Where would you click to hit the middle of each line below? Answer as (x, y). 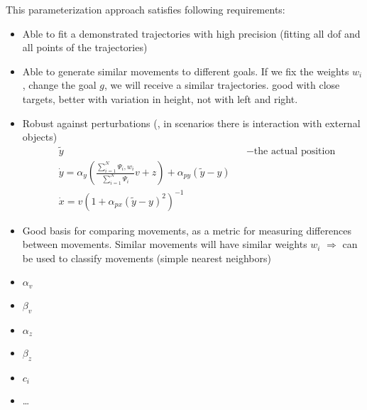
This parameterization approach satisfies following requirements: (146, 9)
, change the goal (59, 85)
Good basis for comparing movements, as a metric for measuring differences (187, 230)
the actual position (295, 151)
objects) (40, 137)
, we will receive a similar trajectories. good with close (222, 85)
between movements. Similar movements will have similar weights (165, 244)
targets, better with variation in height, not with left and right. (160, 98)
